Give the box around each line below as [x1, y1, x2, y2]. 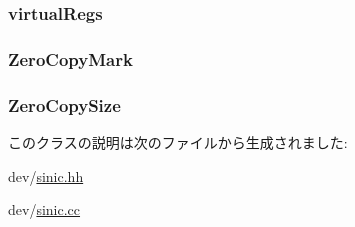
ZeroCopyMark [8, 46, 133, 71]
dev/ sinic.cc [8, 199, 81, 220]
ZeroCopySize [8, 92, 121, 117]
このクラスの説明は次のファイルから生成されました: [8, 131, 348, 152]
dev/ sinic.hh [8, 165, 84, 186]
